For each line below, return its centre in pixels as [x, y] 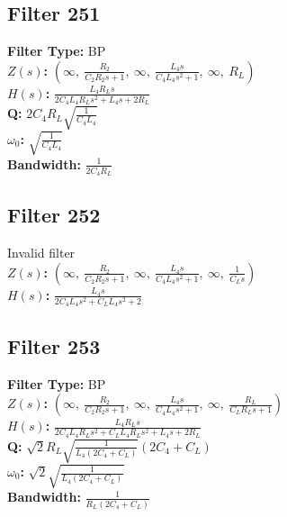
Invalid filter [41, 253]
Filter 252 [54, 215]
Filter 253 [54, 345]
